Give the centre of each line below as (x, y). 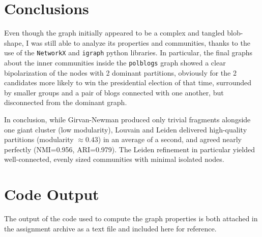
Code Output (52, 194)
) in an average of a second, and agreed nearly (170, 139)
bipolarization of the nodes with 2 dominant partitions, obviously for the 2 (120, 72)
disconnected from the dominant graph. (66, 102)
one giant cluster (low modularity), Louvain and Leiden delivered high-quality (126, 129)
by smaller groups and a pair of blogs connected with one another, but (114, 92)
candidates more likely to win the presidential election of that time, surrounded (128, 82)
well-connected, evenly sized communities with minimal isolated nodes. (114, 159)
